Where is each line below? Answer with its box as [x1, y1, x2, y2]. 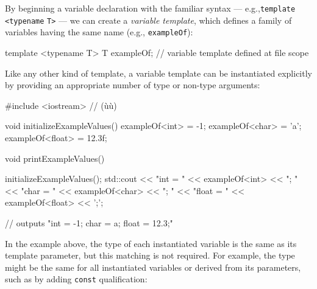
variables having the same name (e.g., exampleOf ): [5, 26, 193, 38]
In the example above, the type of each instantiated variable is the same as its [5, 237, 297, 249]
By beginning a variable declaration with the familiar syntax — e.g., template [5, 2, 296, 14]
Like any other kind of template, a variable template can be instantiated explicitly [5, 66, 312, 79]
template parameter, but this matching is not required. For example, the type [5, 249, 295, 262]
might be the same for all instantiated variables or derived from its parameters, [5, 260, 301, 273]
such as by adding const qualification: [5, 273, 148, 285]
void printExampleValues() [5, 151, 105, 164]
